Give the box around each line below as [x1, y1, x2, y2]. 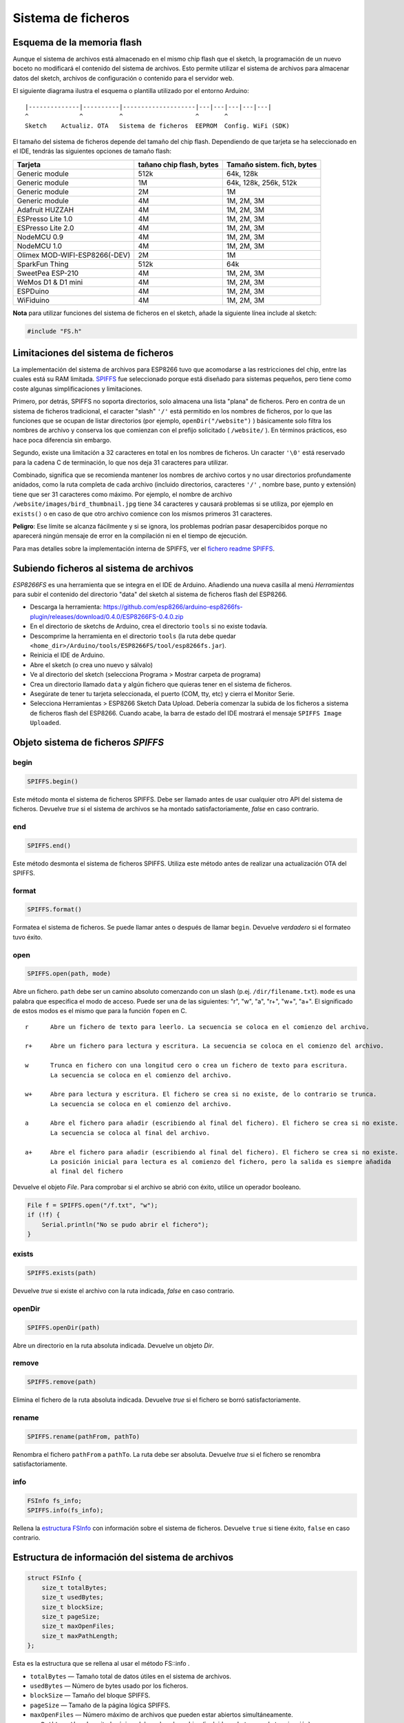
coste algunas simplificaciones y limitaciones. [12, 385, 142, 393]
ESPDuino [17, 286, 50, 296]
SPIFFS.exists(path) [27, 1269, 96, 1277]
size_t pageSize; [41, 1613, 100, 1620]
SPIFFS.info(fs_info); [27, 1507, 104, 1514]
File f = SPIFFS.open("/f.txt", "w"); [27, 1201, 158, 1209]
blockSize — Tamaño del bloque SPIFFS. [30, 1691, 151, 1700]
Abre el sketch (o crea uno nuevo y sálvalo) [30, 660, 153, 669]
